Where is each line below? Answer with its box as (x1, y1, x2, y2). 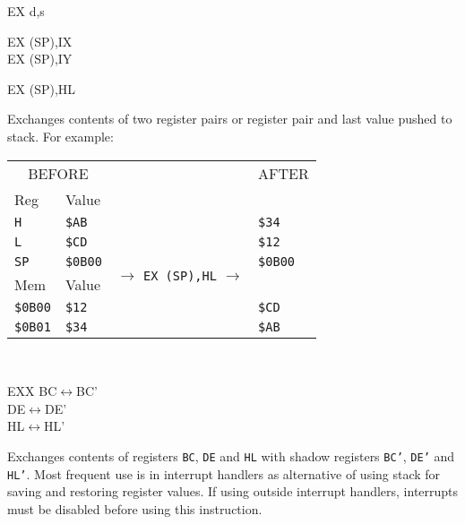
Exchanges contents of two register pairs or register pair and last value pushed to (7, 109, 452, 128)
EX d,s (7, 2, 45, 20)
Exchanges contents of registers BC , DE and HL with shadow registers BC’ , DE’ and (7, 446, 455, 465)
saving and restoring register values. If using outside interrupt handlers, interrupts (7, 482, 459, 501)
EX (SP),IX (7, 31, 73, 50)
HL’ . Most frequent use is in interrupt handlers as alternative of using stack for (7, 464, 441, 483)
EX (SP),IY (7, 49, 73, 68)
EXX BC (7, 382, 57, 400)
